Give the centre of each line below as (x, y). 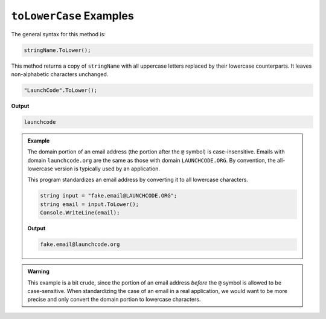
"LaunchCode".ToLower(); (61, 90)
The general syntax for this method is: (58, 34)
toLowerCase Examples (72, 16)
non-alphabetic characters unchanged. (60, 74)
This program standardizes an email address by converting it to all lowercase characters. (138, 180)
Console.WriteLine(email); (80, 213)
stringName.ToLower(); (57, 50)
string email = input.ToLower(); (89, 204)
